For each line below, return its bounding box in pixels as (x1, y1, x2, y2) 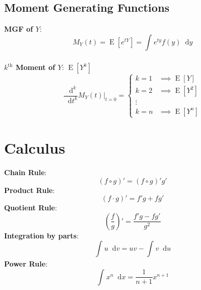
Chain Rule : (4, 166, 47, 177)
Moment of (15, 62, 55, 72)
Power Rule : (4, 258, 48, 269)
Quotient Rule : (4, 202, 57, 213)
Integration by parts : (4, 230, 79, 240)
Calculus (4, 137, 65, 158)
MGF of (4, 23, 33, 34)
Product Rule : (4, 184, 55, 195)
